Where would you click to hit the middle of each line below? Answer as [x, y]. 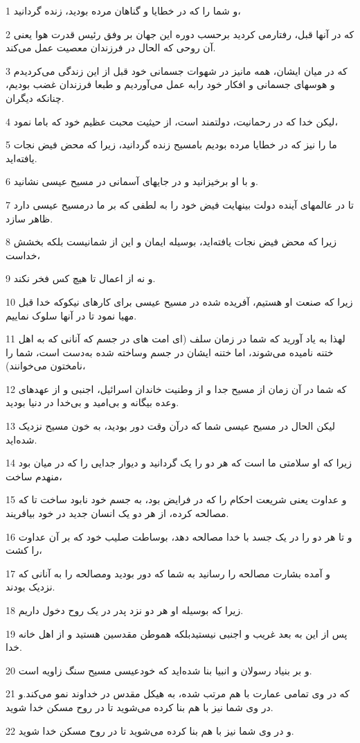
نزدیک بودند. [30, 587]
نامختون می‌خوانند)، [46, 366]
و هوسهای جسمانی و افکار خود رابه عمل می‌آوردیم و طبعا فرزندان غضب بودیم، [170, 84]
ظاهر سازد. [29, 218]
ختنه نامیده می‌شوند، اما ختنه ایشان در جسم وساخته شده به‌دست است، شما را [170, 352]
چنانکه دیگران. [35, 97]
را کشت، [24, 550]
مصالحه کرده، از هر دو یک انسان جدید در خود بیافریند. [117, 513]
